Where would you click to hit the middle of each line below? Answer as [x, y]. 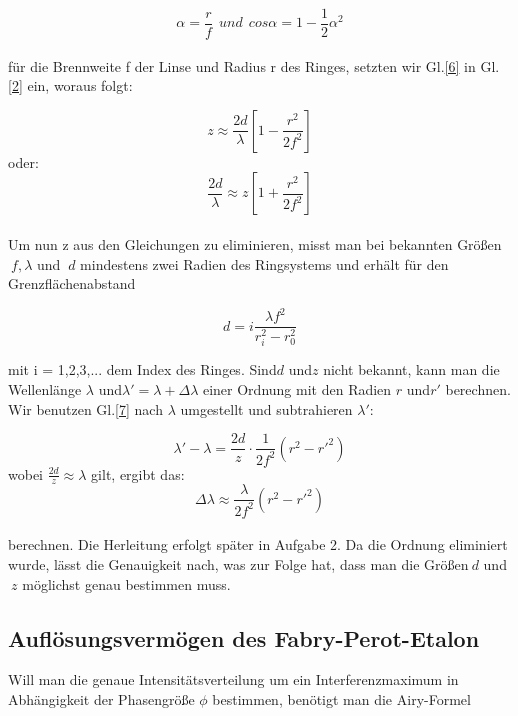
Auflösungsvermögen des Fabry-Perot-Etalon [244, 637]
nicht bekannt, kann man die [411, 369]
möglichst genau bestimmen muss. [126, 583]
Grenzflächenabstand [72, 283]
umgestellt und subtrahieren [266, 408]
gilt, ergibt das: [138, 473]
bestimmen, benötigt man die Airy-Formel [341, 699]
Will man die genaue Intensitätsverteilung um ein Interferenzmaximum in [233, 679]
